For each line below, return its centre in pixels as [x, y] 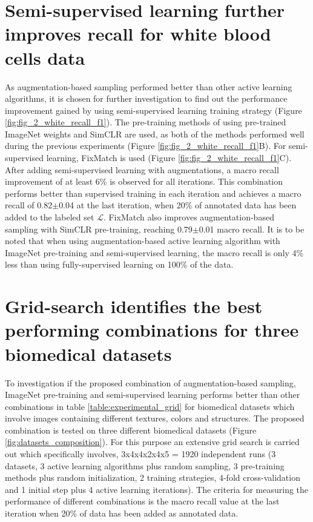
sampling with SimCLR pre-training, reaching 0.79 [99, 229]
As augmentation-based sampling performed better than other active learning [149, 86]
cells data [45, 57]
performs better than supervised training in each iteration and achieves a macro [153, 193]
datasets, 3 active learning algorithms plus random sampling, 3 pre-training [145, 465]
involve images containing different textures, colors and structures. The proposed [155, 418]
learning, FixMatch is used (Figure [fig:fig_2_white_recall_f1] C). [169, 158]
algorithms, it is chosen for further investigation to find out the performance [146, 98]
